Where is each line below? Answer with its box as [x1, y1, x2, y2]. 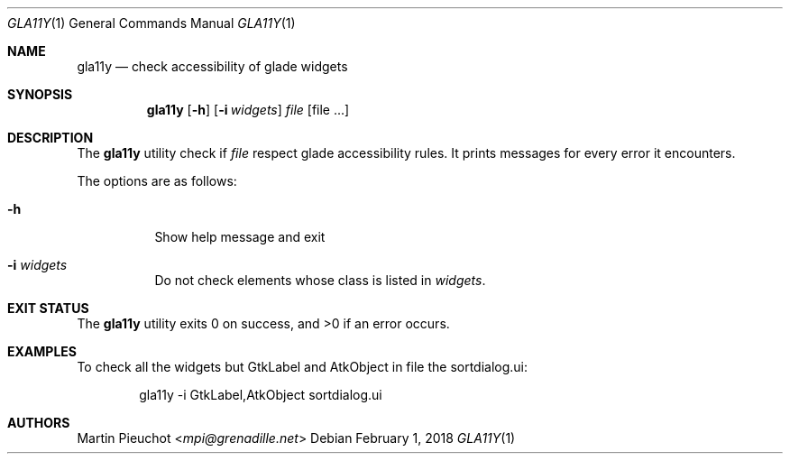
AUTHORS [7, 415, 70, 430]
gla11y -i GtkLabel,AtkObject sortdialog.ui [139, 387, 382, 402]
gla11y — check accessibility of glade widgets [77, 59, 348, 74]
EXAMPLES [7, 344, 77, 359]
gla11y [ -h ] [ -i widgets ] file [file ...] [146, 102, 350, 117]
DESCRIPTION [7, 130, 94, 145]
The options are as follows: [77, 173, 237, 189]
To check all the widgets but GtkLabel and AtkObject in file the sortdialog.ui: [77, 359, 528, 374]
